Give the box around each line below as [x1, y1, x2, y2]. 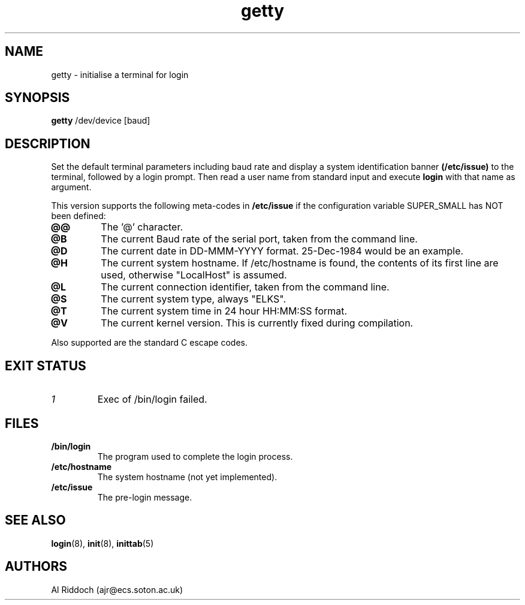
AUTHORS [5, 559, 68, 574]
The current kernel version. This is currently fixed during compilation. [101, 317, 414, 330]
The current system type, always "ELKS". [101, 293, 286, 306]
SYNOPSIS [5, 90, 70, 106]
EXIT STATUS [5, 358, 86, 373]
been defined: [51, 211, 106, 221]
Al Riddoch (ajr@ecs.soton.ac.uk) [51, 584, 183, 595]
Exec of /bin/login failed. [97, 393, 207, 406]
